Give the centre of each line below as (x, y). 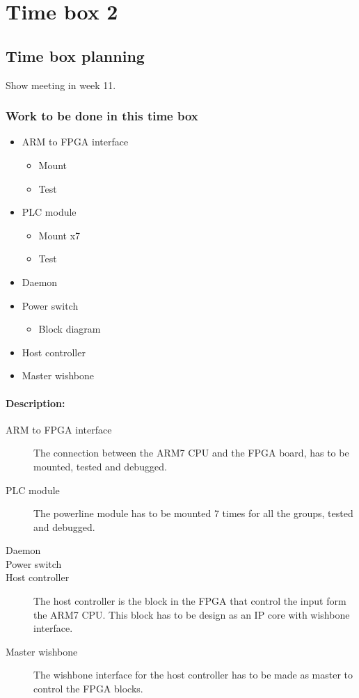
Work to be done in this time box (102, 116)
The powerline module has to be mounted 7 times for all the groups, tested (193, 513)
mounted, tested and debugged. (100, 466)
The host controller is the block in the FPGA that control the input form (190, 601)
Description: (35, 403)
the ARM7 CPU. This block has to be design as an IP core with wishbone (192, 614)
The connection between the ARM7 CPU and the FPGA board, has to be (191, 453)
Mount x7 (59, 235)
